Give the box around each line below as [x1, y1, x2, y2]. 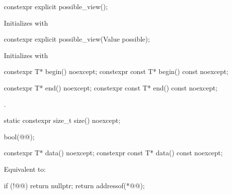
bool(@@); [4, 131, 35, 141]
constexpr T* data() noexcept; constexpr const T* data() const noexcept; [4, 148, 223, 158]
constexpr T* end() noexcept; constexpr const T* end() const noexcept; [4, 82, 217, 92]
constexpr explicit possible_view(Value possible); [4, 34, 150, 44]
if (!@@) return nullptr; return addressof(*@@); [4, 180, 145, 190]
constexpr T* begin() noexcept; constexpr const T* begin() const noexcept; [4, 66, 229, 76]
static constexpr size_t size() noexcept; [4, 115, 120, 125]
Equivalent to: [4, 164, 46, 174]
